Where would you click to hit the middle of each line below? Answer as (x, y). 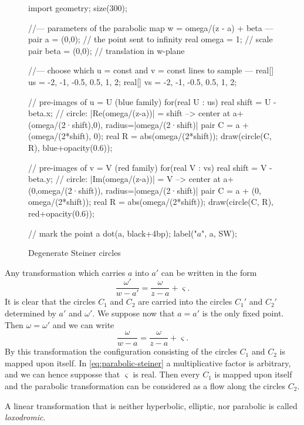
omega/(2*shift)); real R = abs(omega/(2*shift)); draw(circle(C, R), (151, 202)
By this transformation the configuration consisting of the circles (121, 351)
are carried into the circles (185, 301)
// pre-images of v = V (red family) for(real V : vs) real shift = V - (150, 167)
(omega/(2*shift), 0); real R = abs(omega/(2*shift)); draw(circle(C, (150, 136)
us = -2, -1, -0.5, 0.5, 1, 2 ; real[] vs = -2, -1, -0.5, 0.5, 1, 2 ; (133, 81)
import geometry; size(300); (78, 8)
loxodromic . (25, 417)
